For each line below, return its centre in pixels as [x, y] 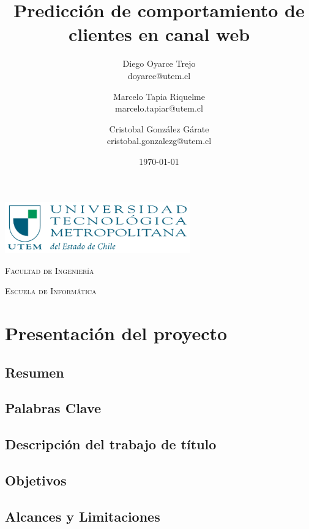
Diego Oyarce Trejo [159, 63]
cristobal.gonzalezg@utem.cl [159, 141]
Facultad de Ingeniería [50, 270]
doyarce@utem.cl [159, 75]
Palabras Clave [53, 408]
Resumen [35, 372]
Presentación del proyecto [116, 333]
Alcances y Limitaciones [83, 516]
